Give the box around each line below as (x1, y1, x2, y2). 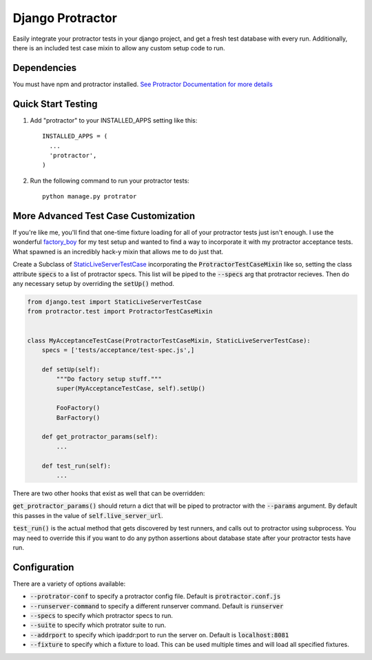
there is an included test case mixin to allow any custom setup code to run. (12, 43, 225, 52)
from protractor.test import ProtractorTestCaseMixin (27, 307, 213, 316)
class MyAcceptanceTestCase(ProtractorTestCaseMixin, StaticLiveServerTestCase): (27, 336, 311, 344)
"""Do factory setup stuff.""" (56, 375, 162, 383)
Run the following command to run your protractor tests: (30, 176, 189, 185)
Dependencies (12, 62, 77, 74)
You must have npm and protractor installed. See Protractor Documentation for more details (12, 80, 273, 88)
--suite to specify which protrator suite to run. (30, 621, 167, 630)
